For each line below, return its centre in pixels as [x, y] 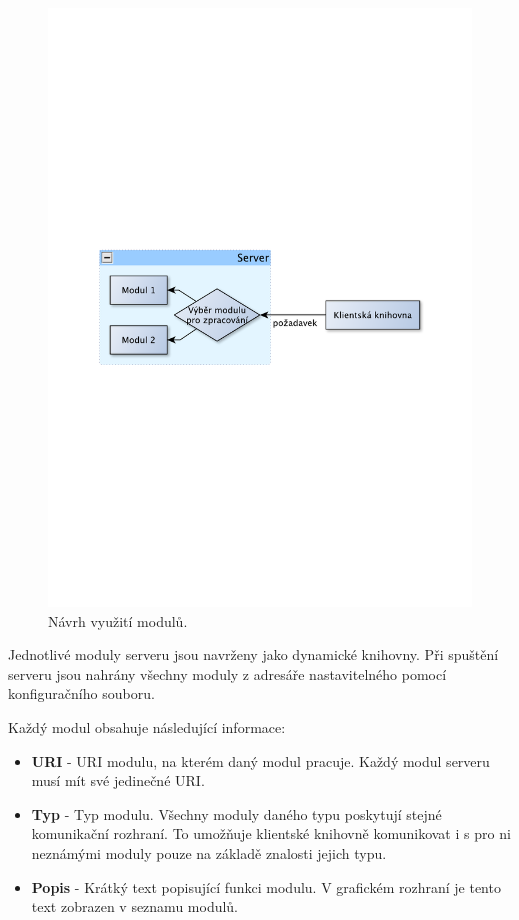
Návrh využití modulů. [118, 620]
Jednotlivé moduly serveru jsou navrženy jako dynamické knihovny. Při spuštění [253, 654]
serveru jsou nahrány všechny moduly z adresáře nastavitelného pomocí [227, 673]
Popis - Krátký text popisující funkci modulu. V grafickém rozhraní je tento [266, 886]
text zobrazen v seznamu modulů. [135, 906]
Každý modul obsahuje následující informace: [147, 727]
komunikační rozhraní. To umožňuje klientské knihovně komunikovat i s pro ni [271, 833]
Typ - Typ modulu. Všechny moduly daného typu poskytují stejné [236, 813]
